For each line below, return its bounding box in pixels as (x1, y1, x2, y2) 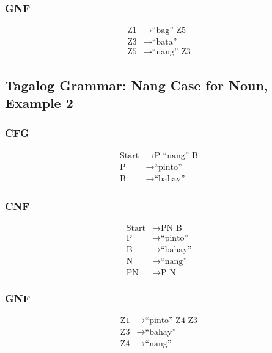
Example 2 (5, 93, 73, 112)
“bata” (152, 38, 177, 47)
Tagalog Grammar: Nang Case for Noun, (5, 75, 268, 94)
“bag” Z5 (152, 26, 186, 35)
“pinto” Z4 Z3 (145, 316, 198, 326)
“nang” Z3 (152, 48, 191, 57)
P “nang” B (154, 151, 198, 160)
